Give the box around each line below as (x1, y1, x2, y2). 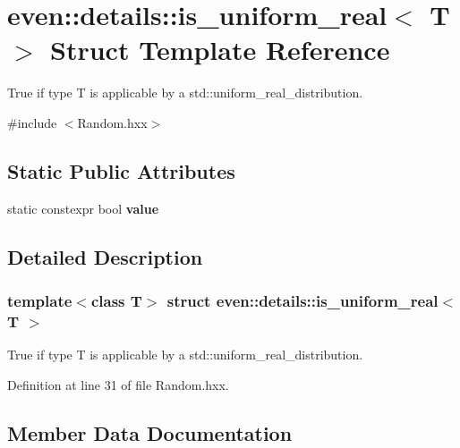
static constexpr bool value (7, 199, 159, 217)
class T (90, 290, 142, 311)
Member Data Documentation (7, 418, 293, 446)
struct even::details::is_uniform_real (166, 290, 439, 311)
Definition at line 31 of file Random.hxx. (7, 375, 229, 393)
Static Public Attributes (7, 156, 235, 184)
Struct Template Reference (50, 31, 390, 68)
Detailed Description (7, 242, 203, 270)
